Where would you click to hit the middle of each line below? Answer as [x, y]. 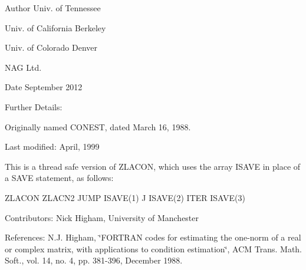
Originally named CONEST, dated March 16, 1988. [98, 126]
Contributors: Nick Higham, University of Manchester [102, 217]
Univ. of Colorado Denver [51, 47]
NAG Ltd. [23, 67]
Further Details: [34, 106]
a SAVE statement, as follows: [59, 178]
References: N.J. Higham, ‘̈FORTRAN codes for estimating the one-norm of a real [153, 237]
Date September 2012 [44, 87]
